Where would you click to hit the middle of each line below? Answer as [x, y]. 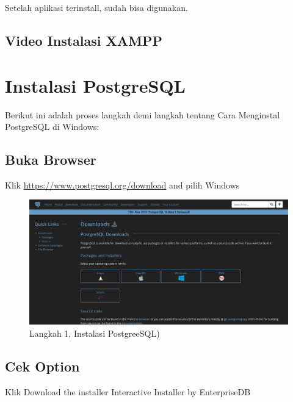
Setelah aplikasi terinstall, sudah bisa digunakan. [96, 7]
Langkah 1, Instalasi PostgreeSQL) [95, 333]
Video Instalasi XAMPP [84, 40]
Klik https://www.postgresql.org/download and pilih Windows [122, 185]
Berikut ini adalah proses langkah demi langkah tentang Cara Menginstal [143, 114]
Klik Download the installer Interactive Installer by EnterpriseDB [128, 391]
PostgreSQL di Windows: [52, 127]
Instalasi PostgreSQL [95, 85]
